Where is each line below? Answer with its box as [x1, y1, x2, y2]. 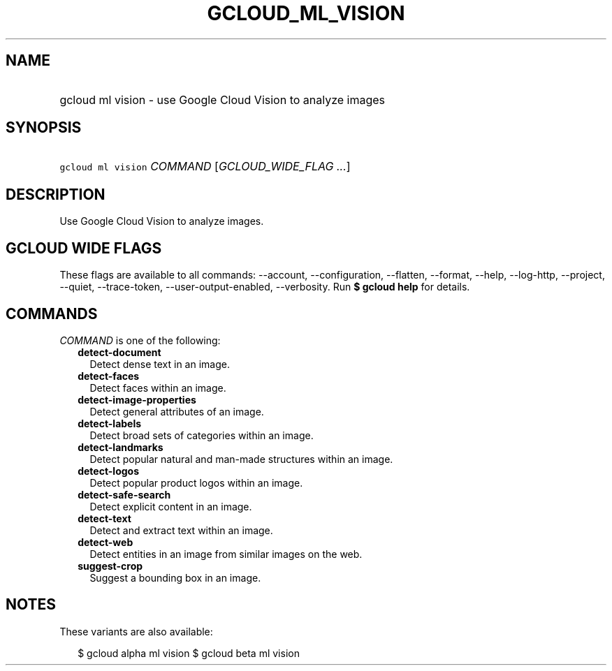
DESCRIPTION [6, 185, 105, 203]
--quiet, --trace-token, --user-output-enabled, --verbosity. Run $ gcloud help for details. [59, 281, 470, 293]
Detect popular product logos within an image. [89, 476, 303, 489]
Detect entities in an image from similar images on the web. [89, 547, 363, 560]
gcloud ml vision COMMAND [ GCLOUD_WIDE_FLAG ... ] [59, 159, 351, 174]
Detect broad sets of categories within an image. [89, 429, 314, 441]
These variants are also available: [59, 625, 213, 637]
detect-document [78, 346, 161, 358]
